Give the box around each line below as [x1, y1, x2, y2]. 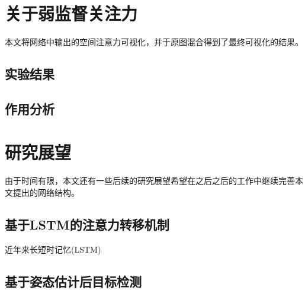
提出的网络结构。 [12, 186, 79, 198]
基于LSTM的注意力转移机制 [5, 215, 169, 233]
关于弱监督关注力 [5, 1, 138, 26]
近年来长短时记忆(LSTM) [5, 243, 101, 255]
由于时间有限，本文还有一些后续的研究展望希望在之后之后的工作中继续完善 [5, 174, 295, 187]
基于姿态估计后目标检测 [5, 272, 142, 290]
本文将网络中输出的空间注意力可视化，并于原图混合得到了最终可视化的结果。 [5, 36, 303, 48]
